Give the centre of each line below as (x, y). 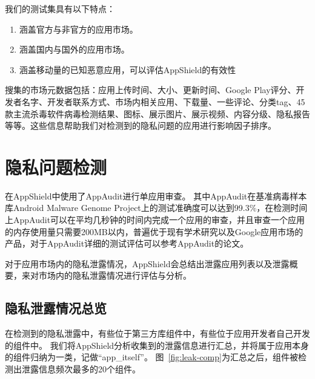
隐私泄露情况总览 (56, 308)
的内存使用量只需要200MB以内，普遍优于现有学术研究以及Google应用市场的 (154, 231)
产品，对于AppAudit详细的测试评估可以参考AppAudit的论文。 (127, 243)
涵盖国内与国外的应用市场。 (74, 49)
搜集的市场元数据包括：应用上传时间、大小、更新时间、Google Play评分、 (151, 90)
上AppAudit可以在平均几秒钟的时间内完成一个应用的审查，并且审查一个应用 (155, 220)
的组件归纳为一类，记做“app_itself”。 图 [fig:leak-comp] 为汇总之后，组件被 (151, 357)
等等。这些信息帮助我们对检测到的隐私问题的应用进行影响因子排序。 (141, 125)
